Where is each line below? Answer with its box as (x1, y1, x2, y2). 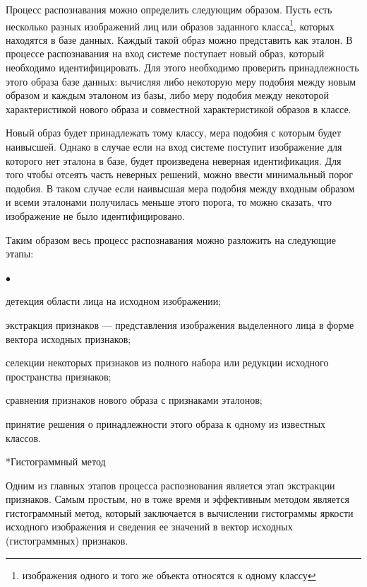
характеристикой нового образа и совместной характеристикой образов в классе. (6, 101, 351, 116)
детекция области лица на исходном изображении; (6, 293, 222, 308)
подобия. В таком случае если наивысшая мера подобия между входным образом (6, 180, 355, 195)
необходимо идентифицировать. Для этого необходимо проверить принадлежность (6, 60, 359, 75)
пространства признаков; (6, 368, 112, 383)
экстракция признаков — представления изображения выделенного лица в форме (6, 317, 354, 332)
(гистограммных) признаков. (6, 533, 128, 548)
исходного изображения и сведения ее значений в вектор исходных (6, 519, 293, 534)
